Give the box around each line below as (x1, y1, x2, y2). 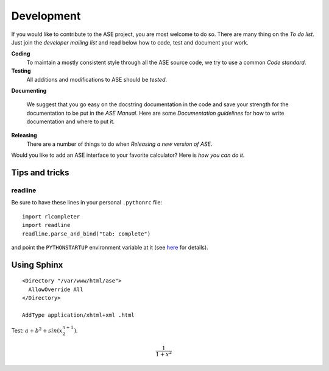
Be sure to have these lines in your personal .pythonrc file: (11, 199, 163, 206)
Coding (11, 50, 30, 57)
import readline (22, 222, 71, 229)
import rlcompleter (22, 213, 80, 220)
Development (11, 9, 81, 23)
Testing (11, 67, 31, 74)
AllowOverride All (28, 286, 83, 293)
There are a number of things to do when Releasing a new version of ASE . (26, 140, 213, 148)
